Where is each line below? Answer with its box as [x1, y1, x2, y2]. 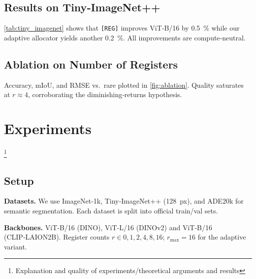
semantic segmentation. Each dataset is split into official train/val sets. [4, 206, 218, 216]
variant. [4, 241, 27, 251]
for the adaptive [197, 232, 246, 242]
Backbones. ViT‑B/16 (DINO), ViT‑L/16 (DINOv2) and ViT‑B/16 [4, 222, 213, 232]
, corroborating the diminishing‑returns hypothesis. [28, 89, 182, 100]
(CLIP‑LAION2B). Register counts [4, 232, 110, 242]
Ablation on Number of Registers [4, 56, 178, 71]
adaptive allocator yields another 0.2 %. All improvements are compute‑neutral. [4, 32, 246, 42]
